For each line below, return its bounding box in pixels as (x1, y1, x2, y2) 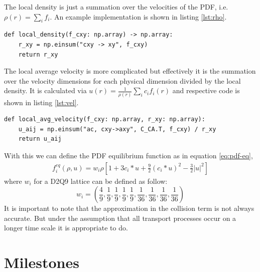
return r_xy (18, 51, 58, 58)
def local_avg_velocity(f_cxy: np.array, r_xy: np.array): (4, 116, 205, 123)
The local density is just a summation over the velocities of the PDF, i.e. (4, 2, 228, 12)
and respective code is (172, 85, 240, 96)
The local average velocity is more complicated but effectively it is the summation (4, 66, 256, 76)
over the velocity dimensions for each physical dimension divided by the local (4, 75, 241, 86)
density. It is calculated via (4, 85, 87, 96)
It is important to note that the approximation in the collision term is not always (4, 203, 254, 213)
